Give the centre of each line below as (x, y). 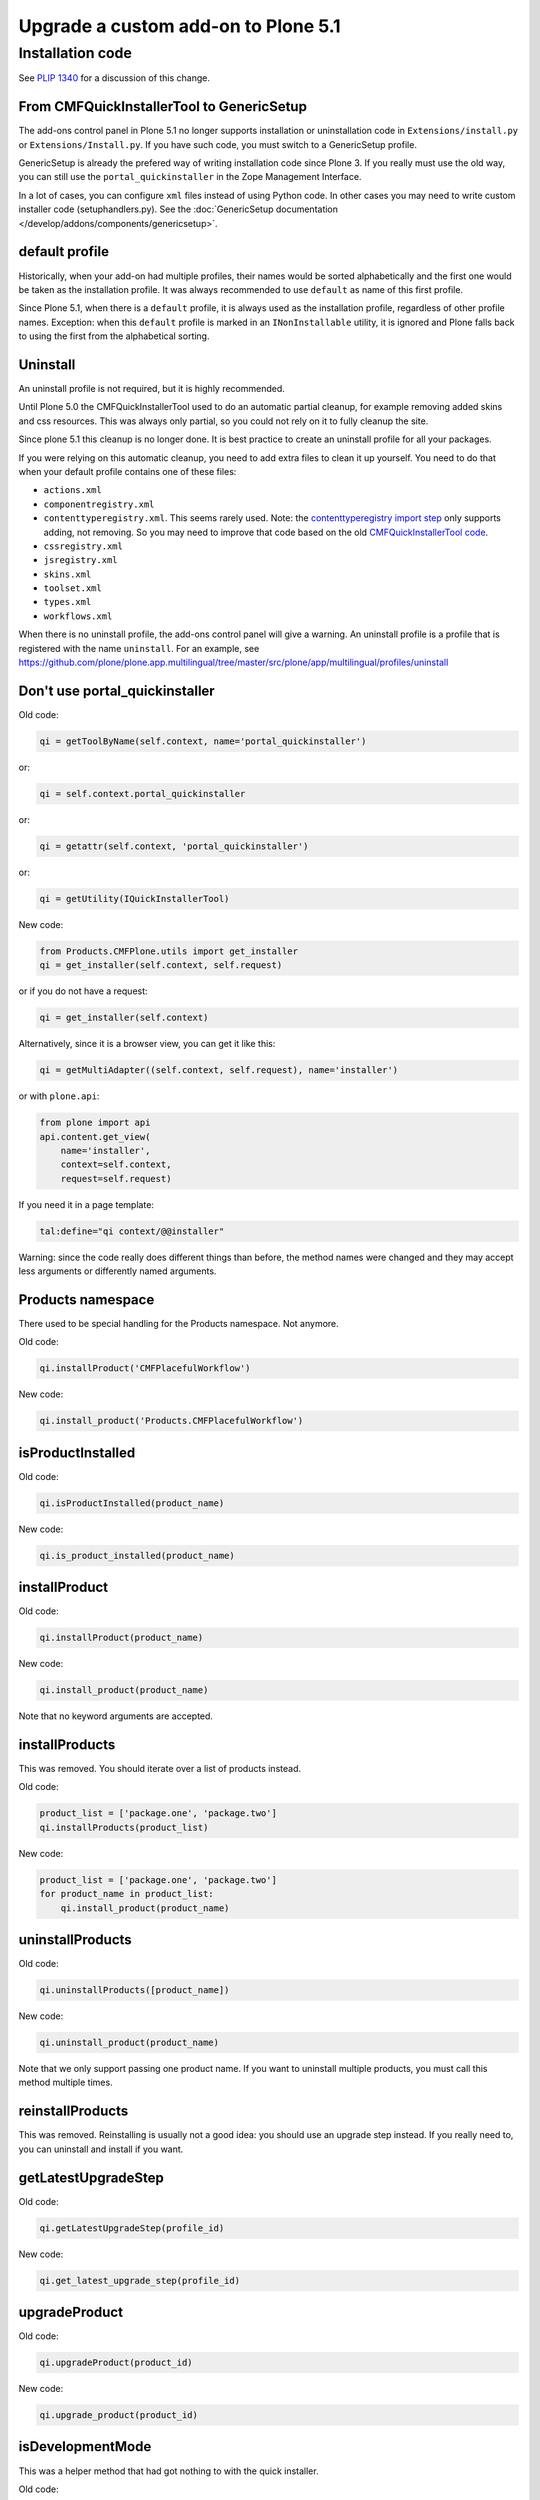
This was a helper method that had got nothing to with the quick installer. (168, 2471)
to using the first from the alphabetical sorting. (114, 336)
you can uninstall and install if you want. (101, 2149)
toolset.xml (72, 588)
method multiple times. (66, 2082)
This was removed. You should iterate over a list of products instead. (160, 1769)
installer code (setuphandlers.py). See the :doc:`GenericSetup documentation (178, 209)
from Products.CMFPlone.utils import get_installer (169, 951)
